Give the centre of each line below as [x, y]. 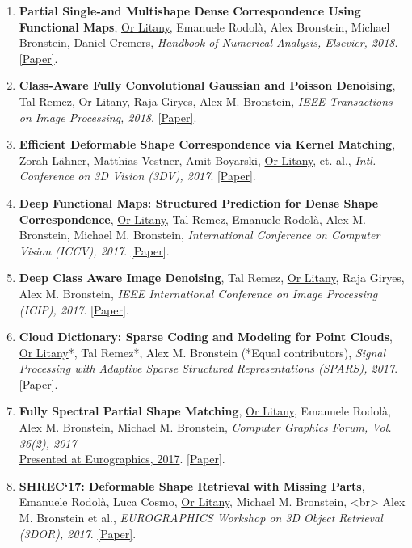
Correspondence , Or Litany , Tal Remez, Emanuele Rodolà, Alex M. [192, 219]
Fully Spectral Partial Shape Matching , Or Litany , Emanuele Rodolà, [205, 411]
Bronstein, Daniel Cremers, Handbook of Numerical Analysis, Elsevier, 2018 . [208, 42]
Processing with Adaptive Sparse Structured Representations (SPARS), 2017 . [208, 368]
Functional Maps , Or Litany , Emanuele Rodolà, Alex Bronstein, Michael [204, 26]
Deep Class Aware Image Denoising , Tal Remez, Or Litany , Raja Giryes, [212, 278]
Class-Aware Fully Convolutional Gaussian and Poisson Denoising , [207, 85]
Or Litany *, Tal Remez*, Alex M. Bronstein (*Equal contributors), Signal [202, 352]
